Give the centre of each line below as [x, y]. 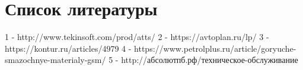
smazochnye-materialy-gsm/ [55, 60]
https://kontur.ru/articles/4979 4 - [68, 48]
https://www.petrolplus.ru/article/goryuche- [215, 48]
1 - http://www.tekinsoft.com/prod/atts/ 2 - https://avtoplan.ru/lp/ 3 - [137, 37]
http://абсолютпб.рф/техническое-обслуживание [210, 60]
